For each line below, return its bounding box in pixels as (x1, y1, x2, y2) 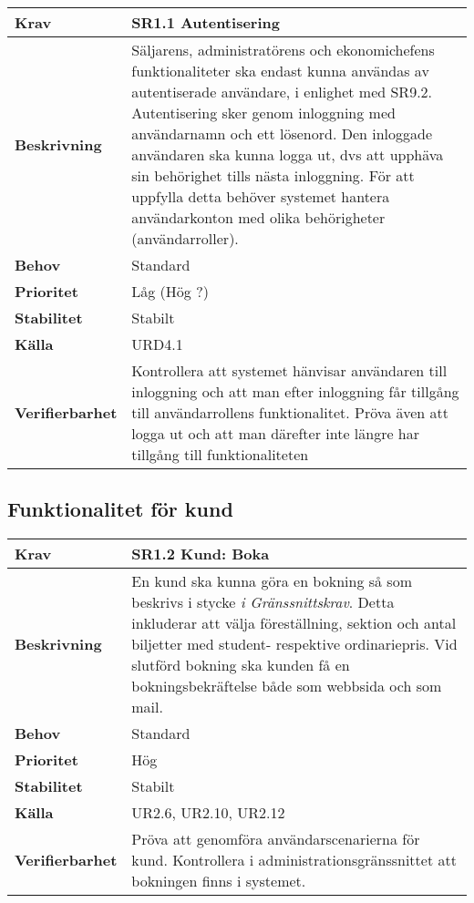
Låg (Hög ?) (131, 281, 209, 302)
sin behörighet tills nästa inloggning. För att (131, 165, 415, 186)
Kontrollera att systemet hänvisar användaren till (131, 360, 448, 381)
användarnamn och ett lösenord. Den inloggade (131, 123, 433, 144)
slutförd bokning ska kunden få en (131, 654, 350, 676)
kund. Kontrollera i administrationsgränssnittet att (131, 849, 457, 871)
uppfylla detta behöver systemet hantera (131, 186, 390, 207)
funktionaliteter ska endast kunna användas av (131, 60, 429, 81)
